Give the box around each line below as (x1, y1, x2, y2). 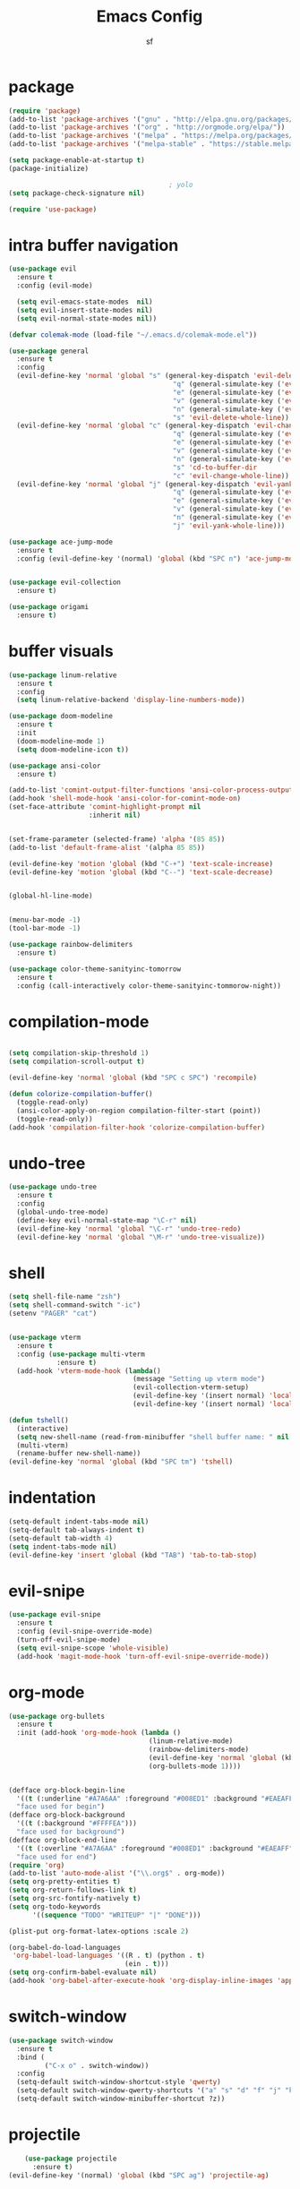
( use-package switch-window (8, 2036, 114, 2045)
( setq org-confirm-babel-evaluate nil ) (8, 1968, 158, 1977)
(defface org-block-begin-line (8, 1785, 125, 1795)
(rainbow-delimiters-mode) (148, 1745, 250, 1755)
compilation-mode (8, 1011, 150, 1032)
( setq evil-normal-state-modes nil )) (16, 313, 158, 323)
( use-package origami (8, 603, 90, 612)
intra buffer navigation (8, 235, 179, 255)
